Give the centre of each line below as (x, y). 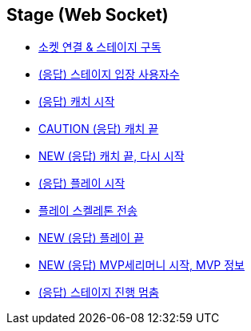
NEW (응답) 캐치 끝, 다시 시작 (112, 156)
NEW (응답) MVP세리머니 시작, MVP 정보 (141, 265)
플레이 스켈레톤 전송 (88, 211)
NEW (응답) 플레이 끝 (92, 238)
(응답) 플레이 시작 (82, 184)
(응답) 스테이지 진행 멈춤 (99, 293)
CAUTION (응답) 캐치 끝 (99, 129)
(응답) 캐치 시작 (77, 102)
